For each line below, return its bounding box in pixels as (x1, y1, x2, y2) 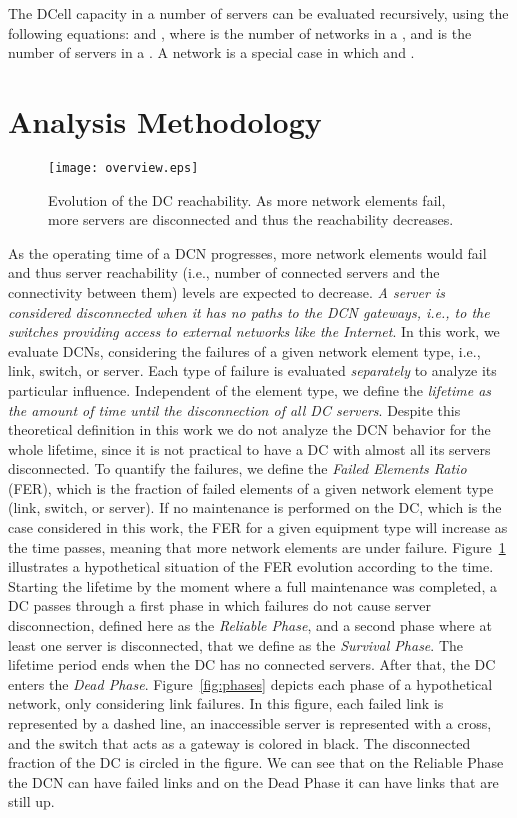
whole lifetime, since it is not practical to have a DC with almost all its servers (8, 438, 491, 459)
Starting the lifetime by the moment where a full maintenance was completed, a (8, 575, 497, 596)
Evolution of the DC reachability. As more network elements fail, (48, 189, 446, 210)
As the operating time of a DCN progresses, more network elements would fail (8, 242, 487, 263)
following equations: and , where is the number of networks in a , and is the (8, 22, 472, 43)
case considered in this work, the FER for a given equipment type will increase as (8, 517, 508, 538)
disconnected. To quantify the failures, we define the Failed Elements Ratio (8, 458, 467, 479)
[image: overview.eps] (48, 160, 199, 175)
